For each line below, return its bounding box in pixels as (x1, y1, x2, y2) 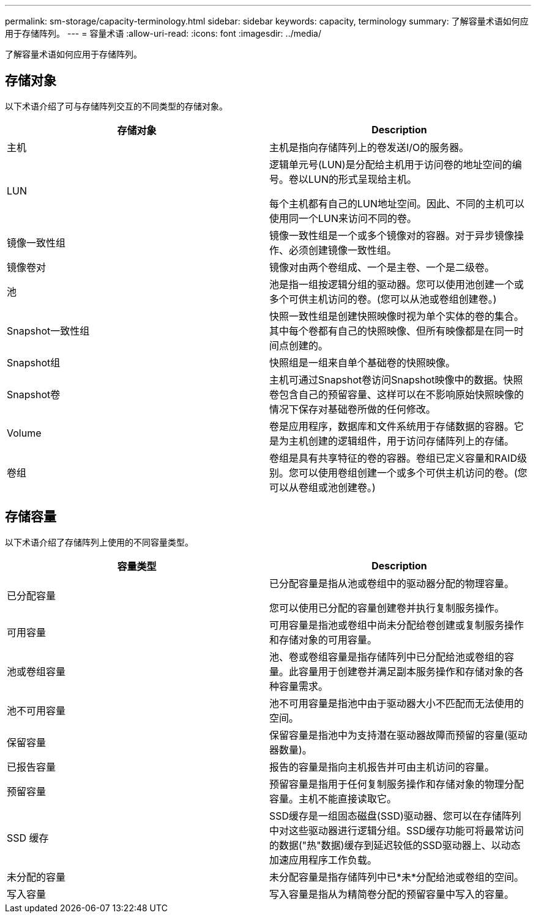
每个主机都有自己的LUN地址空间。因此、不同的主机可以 (269, 197, 525, 210)
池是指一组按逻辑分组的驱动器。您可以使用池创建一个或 (269, 278, 524, 291)
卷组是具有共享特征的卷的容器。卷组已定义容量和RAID (269, 451, 518, 464)
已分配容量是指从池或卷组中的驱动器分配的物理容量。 (269, 577, 515, 590)
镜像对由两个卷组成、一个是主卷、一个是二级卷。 (269, 261, 495, 273)
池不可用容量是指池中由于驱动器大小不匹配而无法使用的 (269, 697, 524, 709)
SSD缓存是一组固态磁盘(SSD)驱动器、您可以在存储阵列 (269, 809, 521, 822)
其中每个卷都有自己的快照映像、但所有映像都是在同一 (269, 324, 515, 337)
